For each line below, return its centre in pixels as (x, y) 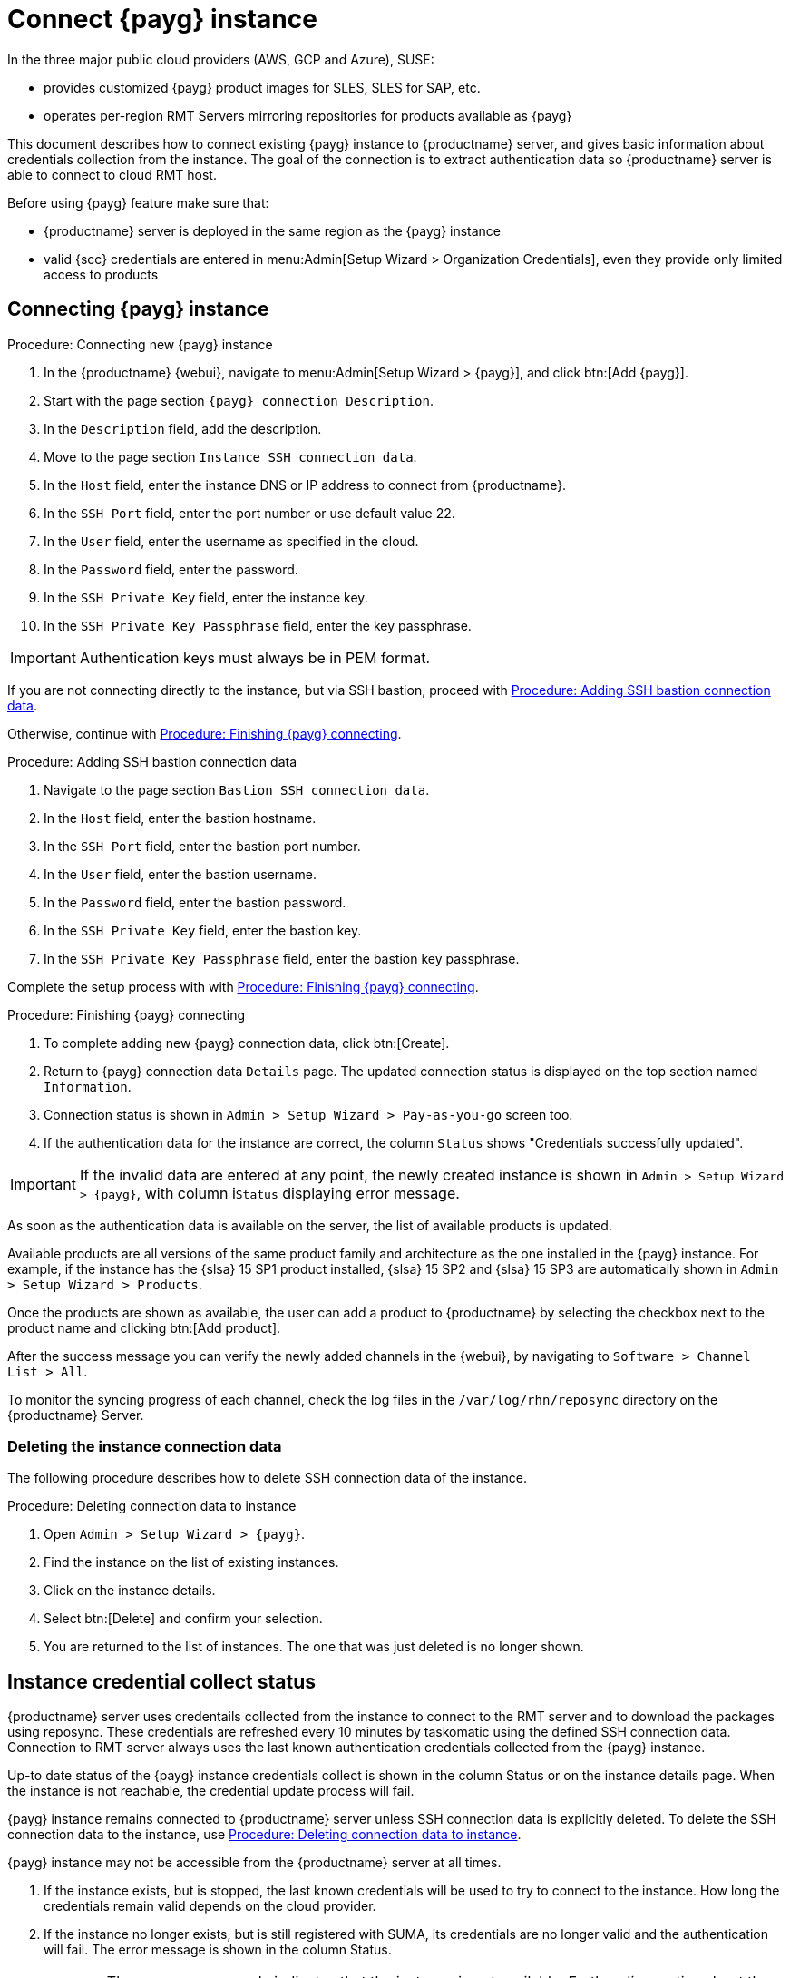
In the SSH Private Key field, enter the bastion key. (203, 930)
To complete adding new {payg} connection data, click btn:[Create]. (247, 1043)
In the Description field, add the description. (183, 428)
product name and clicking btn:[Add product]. (144, 1327)
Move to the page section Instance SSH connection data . (230, 456)
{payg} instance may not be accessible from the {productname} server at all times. (254, 1863)
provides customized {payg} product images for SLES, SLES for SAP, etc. (262, 87)
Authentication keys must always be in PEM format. (255, 657)
